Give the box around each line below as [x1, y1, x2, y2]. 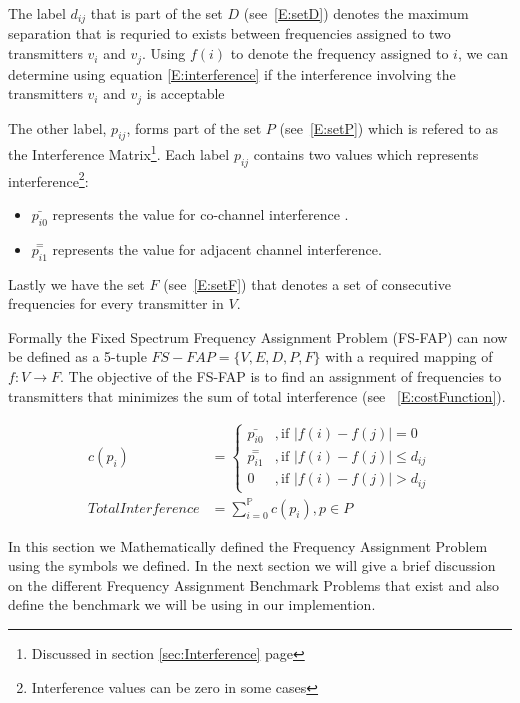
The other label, [8, 117, 107, 138]
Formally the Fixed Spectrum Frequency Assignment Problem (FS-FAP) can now [8, 326, 508, 347]
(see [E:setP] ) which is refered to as [279, 117, 499, 138]
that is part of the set [90, 3, 223, 23]
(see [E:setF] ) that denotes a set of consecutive [163, 273, 451, 294]
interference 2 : [8, 167, 89, 191]
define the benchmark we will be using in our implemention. [8, 594, 376, 615]
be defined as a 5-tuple [8, 346, 147, 367]
